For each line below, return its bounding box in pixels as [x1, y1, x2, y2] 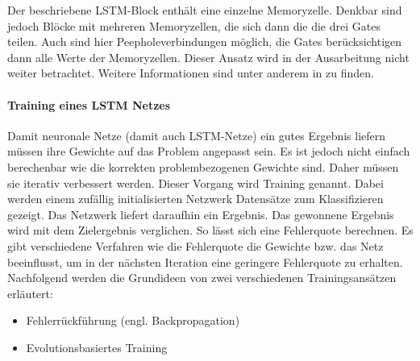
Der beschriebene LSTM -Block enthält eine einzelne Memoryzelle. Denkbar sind [7, 2, 402, 18]
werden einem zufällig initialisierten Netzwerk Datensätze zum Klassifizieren [7, 190, 384, 207]
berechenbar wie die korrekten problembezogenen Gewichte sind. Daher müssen [7, 158, 399, 175]
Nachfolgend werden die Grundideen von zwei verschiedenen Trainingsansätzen [7, 269, 397, 286]
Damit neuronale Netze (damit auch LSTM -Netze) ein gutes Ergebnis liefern [7, 127, 386, 143]
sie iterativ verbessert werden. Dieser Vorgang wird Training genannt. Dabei [7, 174, 384, 191]
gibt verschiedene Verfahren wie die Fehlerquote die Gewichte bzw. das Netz [7, 237, 384, 254]
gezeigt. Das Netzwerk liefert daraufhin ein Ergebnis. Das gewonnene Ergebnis [7, 205, 394, 222]
